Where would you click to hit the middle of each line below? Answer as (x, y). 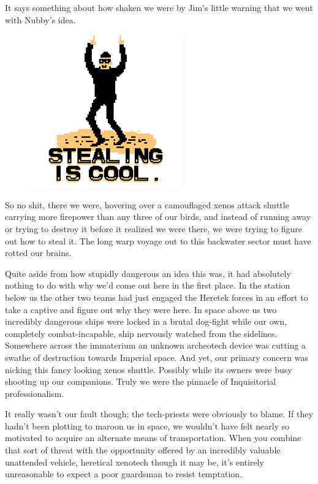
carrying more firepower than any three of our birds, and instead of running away (158, 217)
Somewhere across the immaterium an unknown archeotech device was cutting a (156, 345)
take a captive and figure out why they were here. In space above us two (141, 309)
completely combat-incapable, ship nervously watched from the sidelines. (141, 333)
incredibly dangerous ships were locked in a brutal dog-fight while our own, (146, 321)
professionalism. (35, 393)
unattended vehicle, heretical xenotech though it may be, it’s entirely (134, 462)
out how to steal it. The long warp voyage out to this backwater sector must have (158, 240)
